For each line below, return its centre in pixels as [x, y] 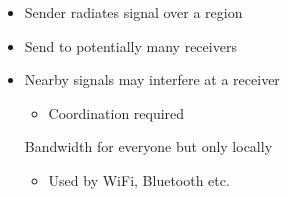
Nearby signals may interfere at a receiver [152, 79]
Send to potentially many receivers [130, 45]
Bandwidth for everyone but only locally [148, 146]
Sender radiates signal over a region [133, 12]
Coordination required [116, 112]
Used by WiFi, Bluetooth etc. [139, 179]
